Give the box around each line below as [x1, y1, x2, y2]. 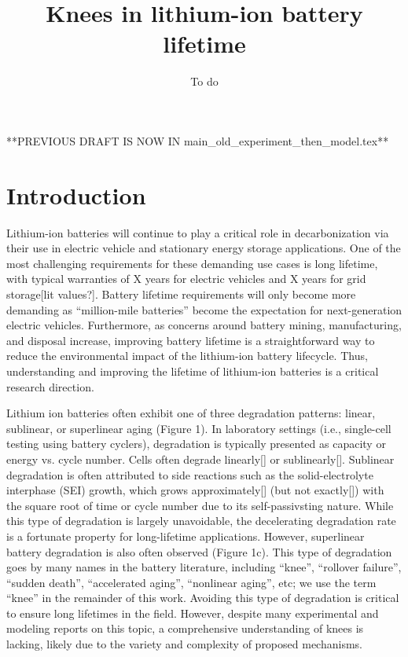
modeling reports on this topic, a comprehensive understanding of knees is [6, 620, 364, 637]
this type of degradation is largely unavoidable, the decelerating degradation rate [6, 512, 396, 529]
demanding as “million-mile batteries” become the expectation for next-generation [6, 301, 402, 317]
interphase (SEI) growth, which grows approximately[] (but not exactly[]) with [6, 482, 384, 498]
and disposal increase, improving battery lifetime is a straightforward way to [6, 332, 375, 348]
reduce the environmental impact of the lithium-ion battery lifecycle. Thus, [6, 347, 368, 364]
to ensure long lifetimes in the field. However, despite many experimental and [6, 604, 379, 621]
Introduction [6, 178, 146, 211]
